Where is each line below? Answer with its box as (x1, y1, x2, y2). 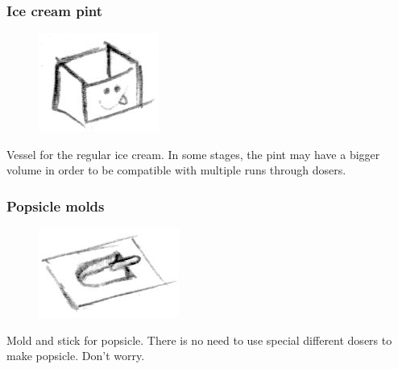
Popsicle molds (6, 195, 105, 216)
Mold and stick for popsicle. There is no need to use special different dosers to (6, 331, 392, 348)
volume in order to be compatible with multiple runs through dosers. (6, 161, 346, 178)
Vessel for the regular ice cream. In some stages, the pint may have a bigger (6, 145, 380, 162)
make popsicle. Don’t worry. (6, 347, 145, 364)
